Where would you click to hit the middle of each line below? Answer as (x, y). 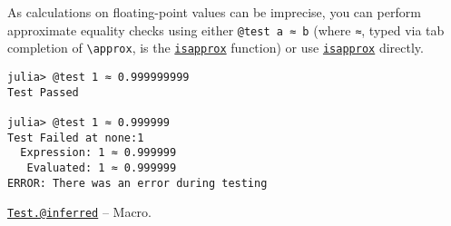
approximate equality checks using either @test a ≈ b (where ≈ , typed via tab (226, 29)
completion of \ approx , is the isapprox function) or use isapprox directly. (216, 48)
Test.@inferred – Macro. (79, 212)
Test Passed (43, 92)
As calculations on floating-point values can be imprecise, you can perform (214, 12)
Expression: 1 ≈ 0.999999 (98, 153)
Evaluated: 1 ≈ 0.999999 (102, 167)
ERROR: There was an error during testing (137, 183)
